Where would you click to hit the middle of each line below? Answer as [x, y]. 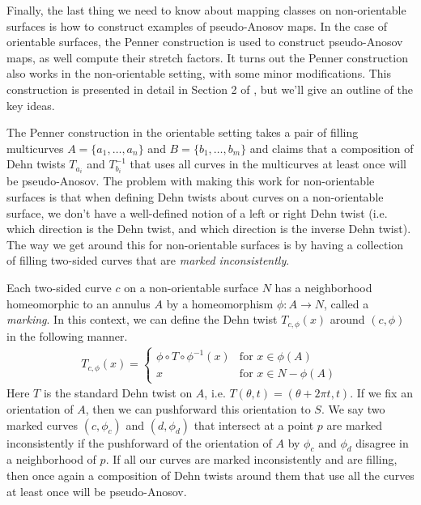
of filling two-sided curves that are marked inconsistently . [148, 260]
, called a [347, 303]
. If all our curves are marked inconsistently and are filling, [251, 459]
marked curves [43, 424]
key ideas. [31, 105]
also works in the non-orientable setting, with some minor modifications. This [199, 73]
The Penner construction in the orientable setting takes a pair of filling [183, 132]
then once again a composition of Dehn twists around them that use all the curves [210, 475]
